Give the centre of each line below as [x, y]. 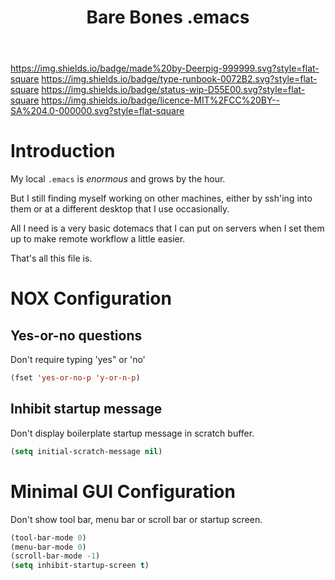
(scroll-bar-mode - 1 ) [55, 556]
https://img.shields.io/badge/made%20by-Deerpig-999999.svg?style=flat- [165, 68]
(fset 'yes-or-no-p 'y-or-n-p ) [75, 378]
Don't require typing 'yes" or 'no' [78, 360]
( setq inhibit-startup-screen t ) [80, 566]
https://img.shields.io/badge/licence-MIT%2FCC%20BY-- [161, 100]
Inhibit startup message [86, 409]
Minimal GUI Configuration [123, 491]
